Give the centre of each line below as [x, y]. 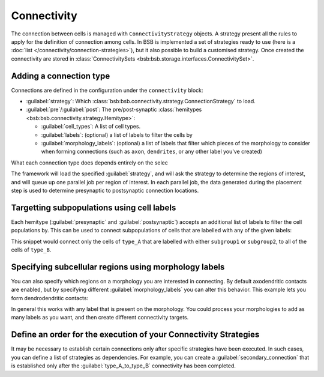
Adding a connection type [61, 76]
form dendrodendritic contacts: [50, 298]
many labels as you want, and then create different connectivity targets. [100, 318]
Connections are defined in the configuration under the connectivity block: [107, 90]
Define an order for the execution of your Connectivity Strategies [135, 335]
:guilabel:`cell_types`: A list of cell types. [91, 127]
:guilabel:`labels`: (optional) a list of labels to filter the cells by [117, 134]
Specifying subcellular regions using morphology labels [118, 267]
